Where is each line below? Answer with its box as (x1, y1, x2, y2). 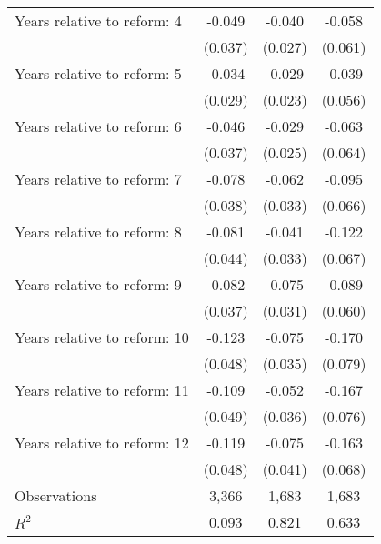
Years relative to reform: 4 (15, 10, 182, 31)
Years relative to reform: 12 (15, 432, 189, 453)
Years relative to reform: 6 (15, 116, 182, 136)
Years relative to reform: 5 (15, 63, 182, 84)
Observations (15, 485, 97, 506)
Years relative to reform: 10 (15, 327, 189, 348)
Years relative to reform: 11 (15, 379, 189, 400)
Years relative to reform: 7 (15, 168, 182, 189)
